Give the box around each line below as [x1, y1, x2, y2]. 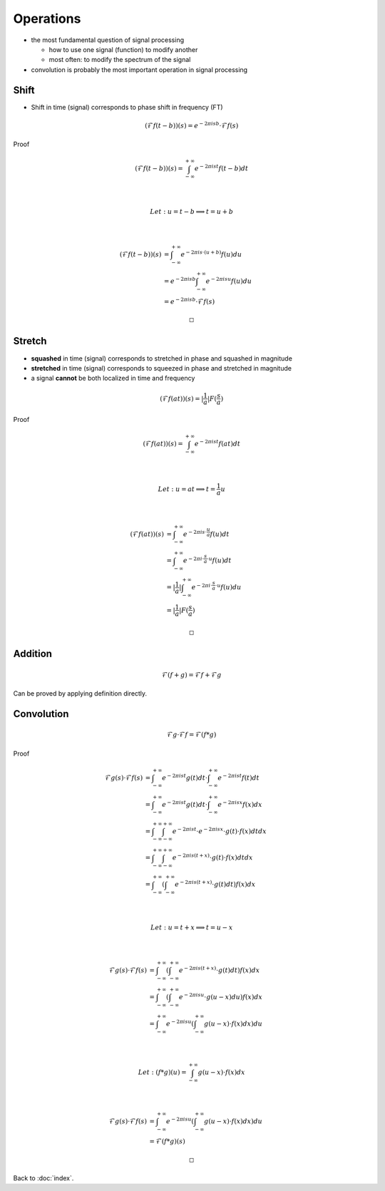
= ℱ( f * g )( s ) [149, 1137, 185, 1145]
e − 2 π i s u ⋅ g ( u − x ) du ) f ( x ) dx [178, 991, 263, 1001]
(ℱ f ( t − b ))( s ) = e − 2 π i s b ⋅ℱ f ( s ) [145, 120, 239, 130]
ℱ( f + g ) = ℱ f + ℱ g [161, 671, 222, 679]
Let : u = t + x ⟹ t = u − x [150, 923, 233, 932]
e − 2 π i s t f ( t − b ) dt [194, 163, 249, 172]
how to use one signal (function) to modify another [48, 45, 198, 53]
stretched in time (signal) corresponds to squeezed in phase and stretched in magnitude [31, 364, 292, 372]
